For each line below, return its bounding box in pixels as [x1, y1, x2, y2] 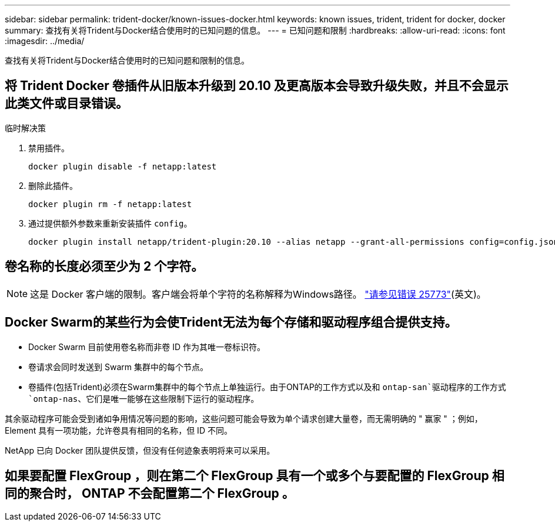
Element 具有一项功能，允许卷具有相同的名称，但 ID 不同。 [5, 425, 232, 435]
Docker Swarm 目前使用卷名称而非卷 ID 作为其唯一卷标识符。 [28, 341, 265, 352]
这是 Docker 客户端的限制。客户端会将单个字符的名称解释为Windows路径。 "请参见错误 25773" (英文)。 [30, 288, 486, 300]
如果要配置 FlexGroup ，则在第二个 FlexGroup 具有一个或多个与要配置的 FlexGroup [5, 468, 489, 483]
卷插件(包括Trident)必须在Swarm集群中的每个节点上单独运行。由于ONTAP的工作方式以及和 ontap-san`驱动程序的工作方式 [28, 381, 506, 392]
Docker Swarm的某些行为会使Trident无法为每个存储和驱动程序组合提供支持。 [5, 315, 457, 330]
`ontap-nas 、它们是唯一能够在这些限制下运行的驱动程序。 [28, 393, 259, 404]
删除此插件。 [28, 180, 78, 191]
